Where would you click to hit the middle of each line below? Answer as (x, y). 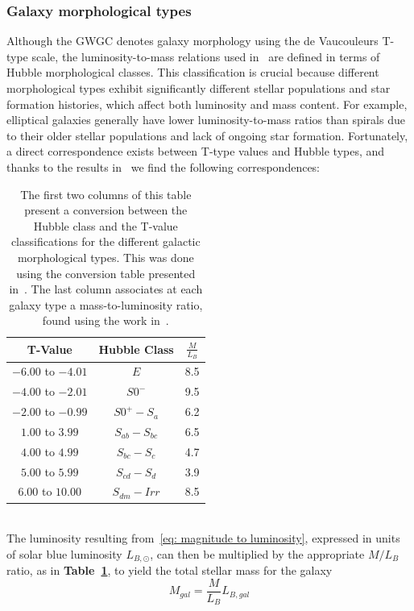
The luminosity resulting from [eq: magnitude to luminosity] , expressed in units (203, 538)
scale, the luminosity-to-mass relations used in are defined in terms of (206, 56)
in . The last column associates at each (106, 289)
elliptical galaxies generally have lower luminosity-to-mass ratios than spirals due (206, 120)
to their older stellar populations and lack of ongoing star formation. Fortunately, (207, 135)
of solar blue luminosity (64, 553)
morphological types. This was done (106, 257)
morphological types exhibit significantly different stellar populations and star (199, 88)
